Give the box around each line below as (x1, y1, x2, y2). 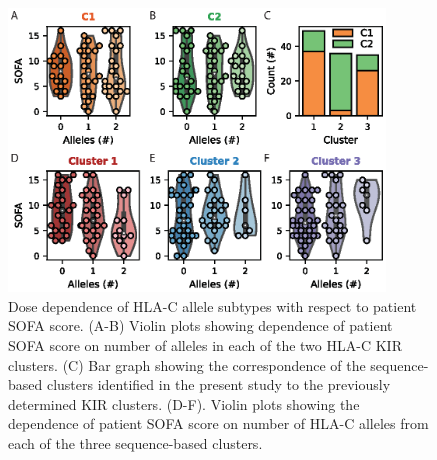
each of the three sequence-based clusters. (8, 432, 263, 453)
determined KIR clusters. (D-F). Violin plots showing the (8, 393, 360, 414)
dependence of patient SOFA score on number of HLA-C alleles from (8, 413, 429, 434)
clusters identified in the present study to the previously (46, 374, 391, 395)
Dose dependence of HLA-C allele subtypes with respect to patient (8, 295, 417, 316)
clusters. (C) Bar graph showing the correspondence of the (8, 354, 366, 375)
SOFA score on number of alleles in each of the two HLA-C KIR (8, 335, 402, 355)
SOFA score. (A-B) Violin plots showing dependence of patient (8, 315, 393, 336)
